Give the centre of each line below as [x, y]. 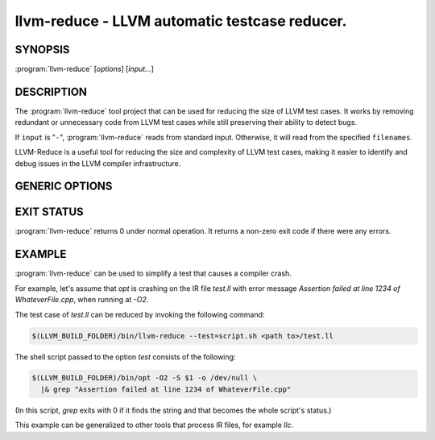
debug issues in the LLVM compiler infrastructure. [98, 163]
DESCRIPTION [51, 91]
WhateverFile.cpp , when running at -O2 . [82, 300]
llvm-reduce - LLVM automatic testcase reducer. [181, 21]
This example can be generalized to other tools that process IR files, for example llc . [154, 425]
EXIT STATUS [49, 212]
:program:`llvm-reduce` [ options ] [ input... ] [85, 69]
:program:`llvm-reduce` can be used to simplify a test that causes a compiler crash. [153, 273]
